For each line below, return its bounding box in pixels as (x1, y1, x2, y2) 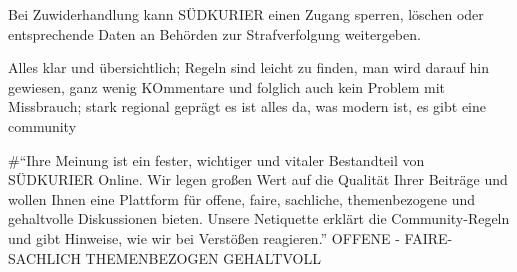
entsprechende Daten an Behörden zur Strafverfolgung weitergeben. (8, 23, 421, 44)
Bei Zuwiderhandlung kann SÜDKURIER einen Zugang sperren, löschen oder (8, 4, 484, 24)
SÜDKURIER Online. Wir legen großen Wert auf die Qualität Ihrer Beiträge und (8, 169, 508, 190)
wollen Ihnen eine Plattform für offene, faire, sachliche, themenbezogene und (8, 188, 476, 209)
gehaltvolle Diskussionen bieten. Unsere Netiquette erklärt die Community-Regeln (8, 208, 510, 229)
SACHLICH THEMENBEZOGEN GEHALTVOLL (8, 247, 321, 268)
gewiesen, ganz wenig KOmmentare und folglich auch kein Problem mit (8, 76, 446, 97)
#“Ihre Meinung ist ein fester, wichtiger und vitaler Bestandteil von (8, 149, 425, 170)
